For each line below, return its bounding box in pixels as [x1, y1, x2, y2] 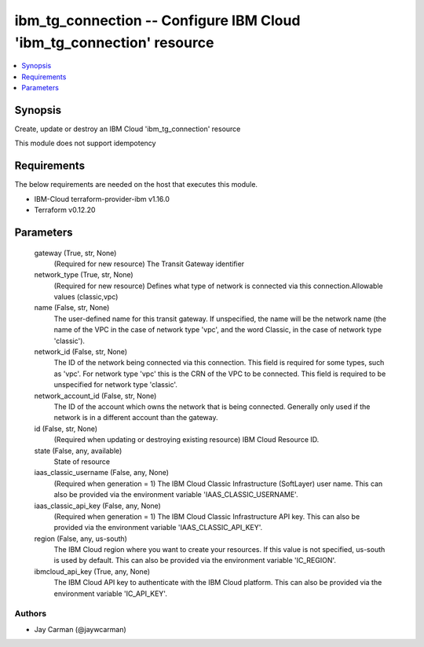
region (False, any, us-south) [34, 534, 127, 543]
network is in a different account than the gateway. [53, 413, 218, 422]
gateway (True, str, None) [34, 248, 117, 258]
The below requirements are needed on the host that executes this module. [14, 180, 258, 189]
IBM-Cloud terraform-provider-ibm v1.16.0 [34, 194, 170, 203]
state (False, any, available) [34, 446, 122, 455]
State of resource [53, 456, 111, 466]
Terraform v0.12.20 [34, 205, 96, 215]
